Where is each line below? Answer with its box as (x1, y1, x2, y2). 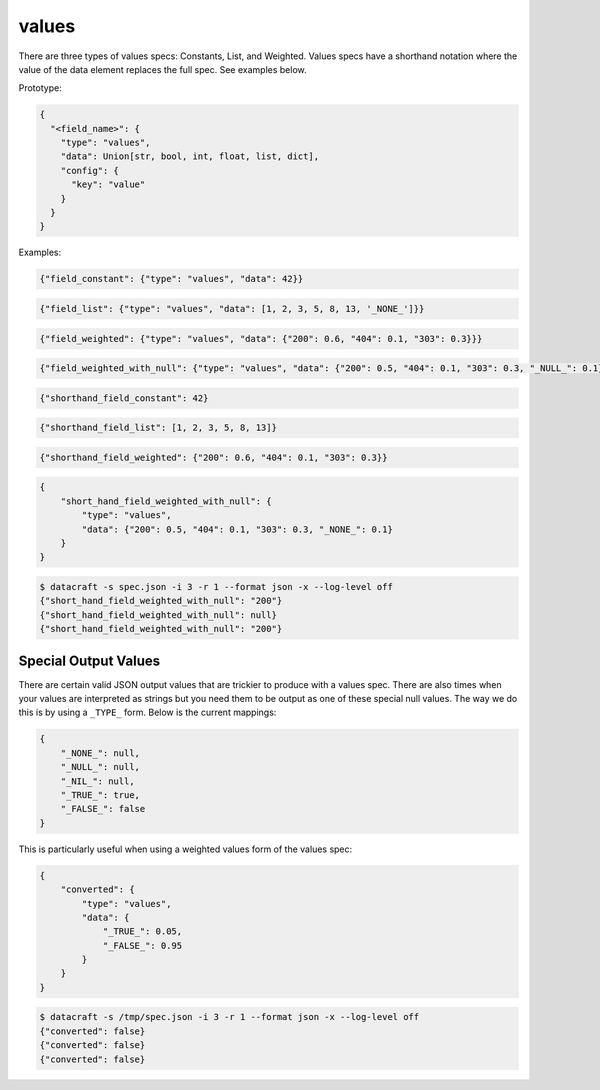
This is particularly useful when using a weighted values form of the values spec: (18, 843, 353, 855)
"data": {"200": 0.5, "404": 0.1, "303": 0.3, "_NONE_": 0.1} (81, 523, 394, 535)
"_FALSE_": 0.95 (102, 940, 183, 951)
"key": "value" (71, 179, 146, 190)
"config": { (60, 165, 120, 176)
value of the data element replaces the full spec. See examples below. (18, 63, 307, 75)
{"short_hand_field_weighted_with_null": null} (39, 609, 277, 620)
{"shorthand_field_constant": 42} (39, 392, 209, 404)
